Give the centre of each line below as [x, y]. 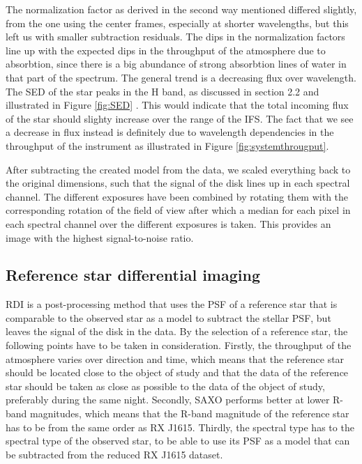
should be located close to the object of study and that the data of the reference [177, 372]
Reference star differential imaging [133, 275]
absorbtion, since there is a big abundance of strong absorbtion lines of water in [176, 64]
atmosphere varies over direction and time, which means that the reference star [175, 358]
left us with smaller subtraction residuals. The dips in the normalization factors [175, 37]
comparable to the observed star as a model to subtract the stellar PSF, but [168, 317]
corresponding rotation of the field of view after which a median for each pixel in [178, 210]
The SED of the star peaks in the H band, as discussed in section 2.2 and [163, 91]
